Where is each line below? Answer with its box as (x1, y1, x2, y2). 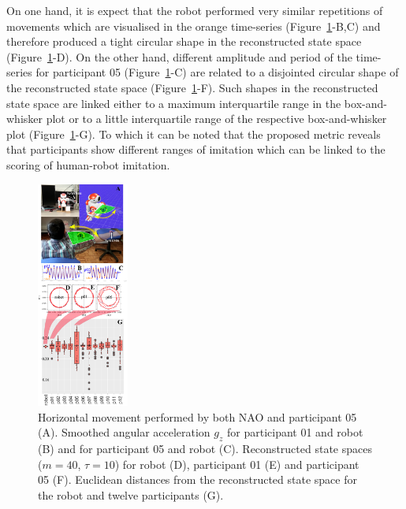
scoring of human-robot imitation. (6, 156, 170, 173)
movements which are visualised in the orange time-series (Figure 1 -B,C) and (6, 17, 381, 34)
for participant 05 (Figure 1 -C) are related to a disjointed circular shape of (35, 64, 399, 80)
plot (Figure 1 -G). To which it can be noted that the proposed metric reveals (6, 125, 381, 142)
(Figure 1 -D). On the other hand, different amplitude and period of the (6, 48, 352, 65)
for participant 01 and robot (227, 424, 363, 440)
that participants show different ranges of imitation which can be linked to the (6, 141, 386, 158)
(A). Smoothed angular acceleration (38, 424, 210, 440)
